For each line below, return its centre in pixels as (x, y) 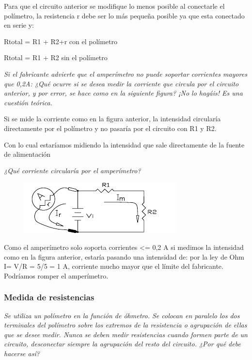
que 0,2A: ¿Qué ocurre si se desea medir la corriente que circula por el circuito (121, 83)
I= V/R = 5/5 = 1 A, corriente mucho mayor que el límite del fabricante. (114, 266)
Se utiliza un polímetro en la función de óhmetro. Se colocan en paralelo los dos (122, 315)
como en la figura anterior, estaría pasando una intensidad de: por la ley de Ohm (124, 256)
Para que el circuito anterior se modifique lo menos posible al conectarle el (114, 6)
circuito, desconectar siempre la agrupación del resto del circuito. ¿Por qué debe (122, 344)
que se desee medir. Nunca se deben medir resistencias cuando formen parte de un (126, 334)
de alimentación (27, 154)
